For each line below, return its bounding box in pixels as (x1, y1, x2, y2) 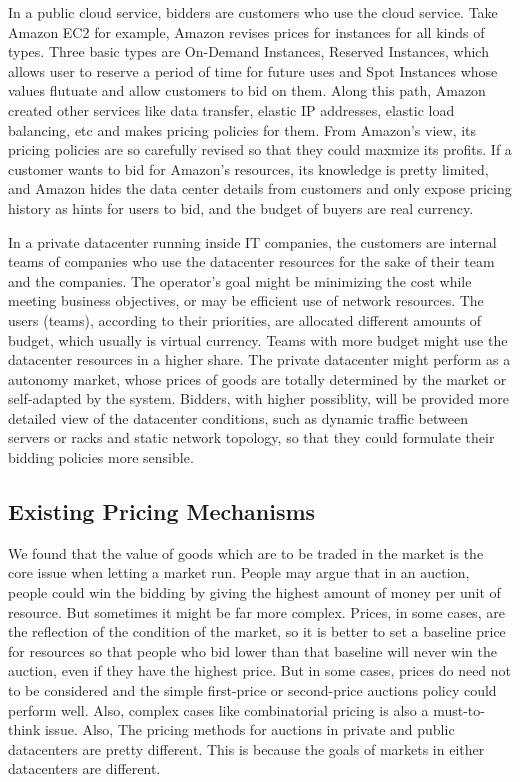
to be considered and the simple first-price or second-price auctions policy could (8, 680, 497, 701)
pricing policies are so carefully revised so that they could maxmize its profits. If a (8, 139, 512, 160)
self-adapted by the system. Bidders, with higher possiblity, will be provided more (8, 388, 509, 409)
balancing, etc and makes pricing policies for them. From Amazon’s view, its (8, 119, 477, 140)
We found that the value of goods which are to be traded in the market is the (8, 542, 484, 563)
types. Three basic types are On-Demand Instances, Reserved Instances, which (8, 41, 489, 62)
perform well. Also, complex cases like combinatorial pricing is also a (8, 699, 429, 720)
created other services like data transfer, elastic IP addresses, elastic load (8, 99, 455, 120)
